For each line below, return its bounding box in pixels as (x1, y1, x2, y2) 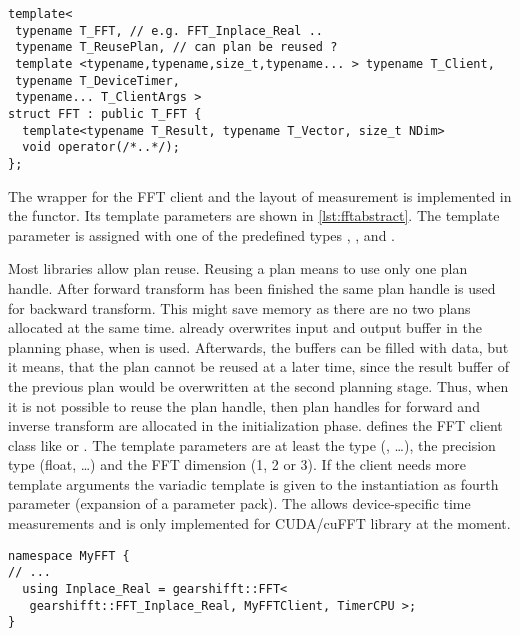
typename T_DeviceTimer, (15, 73, 180, 88)
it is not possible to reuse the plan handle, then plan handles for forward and (8, 395, 480, 416)
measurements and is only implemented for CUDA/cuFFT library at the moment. (8, 513, 511, 534)
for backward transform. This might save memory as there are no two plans (8, 297, 471, 318)
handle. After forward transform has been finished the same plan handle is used (8, 277, 496, 298)
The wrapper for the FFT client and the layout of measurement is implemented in (8, 185, 512, 206)
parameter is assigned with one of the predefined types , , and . (8, 224, 395, 245)
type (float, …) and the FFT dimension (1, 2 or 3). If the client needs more (8, 454, 466, 475)
